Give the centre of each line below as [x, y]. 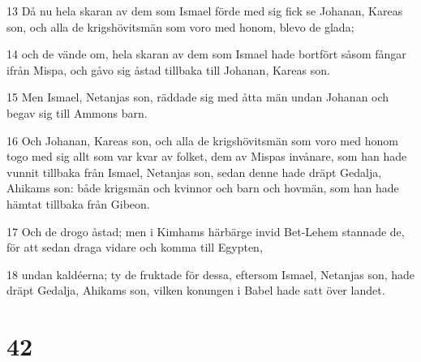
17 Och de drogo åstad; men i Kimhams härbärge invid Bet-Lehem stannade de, [206, 231]
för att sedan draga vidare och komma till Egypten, [135, 247]
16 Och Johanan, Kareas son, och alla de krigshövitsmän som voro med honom [202, 140]
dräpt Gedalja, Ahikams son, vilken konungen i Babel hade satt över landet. [196, 290]
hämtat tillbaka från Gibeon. [78, 203]
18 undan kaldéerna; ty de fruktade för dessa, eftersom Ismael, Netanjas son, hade [211, 274]
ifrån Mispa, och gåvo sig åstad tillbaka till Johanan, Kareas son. [168, 69]
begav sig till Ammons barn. [77, 112]
